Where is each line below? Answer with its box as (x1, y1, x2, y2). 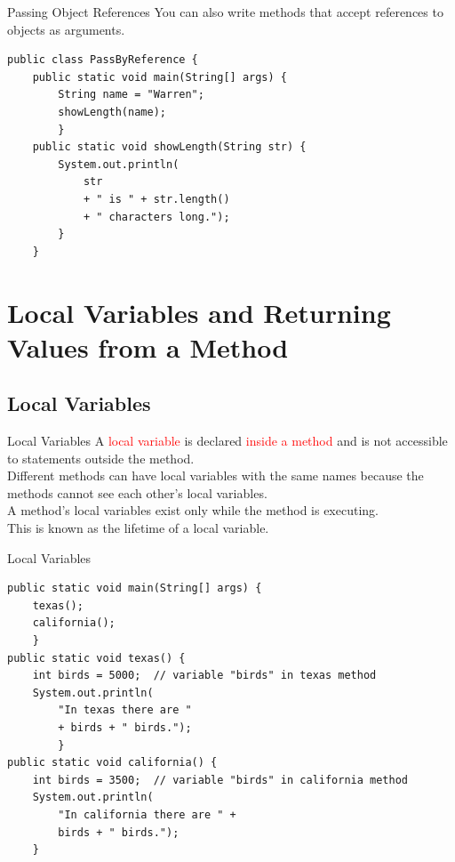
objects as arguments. (7, 20, 125, 38)
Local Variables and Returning (7, 294, 391, 330)
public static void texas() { (7, 651, 186, 665)
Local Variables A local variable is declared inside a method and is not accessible (7, 431, 448, 450)
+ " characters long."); (83, 210, 230, 223)
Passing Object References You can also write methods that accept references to (7, 3, 443, 20)
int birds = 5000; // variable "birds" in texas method (32, 669, 377, 682)
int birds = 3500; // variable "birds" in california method (32, 773, 409, 786)
